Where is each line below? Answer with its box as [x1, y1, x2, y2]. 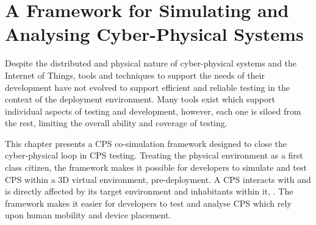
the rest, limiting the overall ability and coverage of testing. [5, 116, 228, 129]
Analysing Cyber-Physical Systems [5, 21, 304, 46]
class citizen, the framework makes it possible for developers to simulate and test [5, 161, 307, 174]
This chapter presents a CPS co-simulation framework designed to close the [5, 137, 287, 149]
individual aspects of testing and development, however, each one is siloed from [5, 104, 301, 117]
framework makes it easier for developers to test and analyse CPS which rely [5, 196, 292, 209]
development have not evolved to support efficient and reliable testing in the [5, 80, 290, 93]
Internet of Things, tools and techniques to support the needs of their [5, 68, 265, 81]
